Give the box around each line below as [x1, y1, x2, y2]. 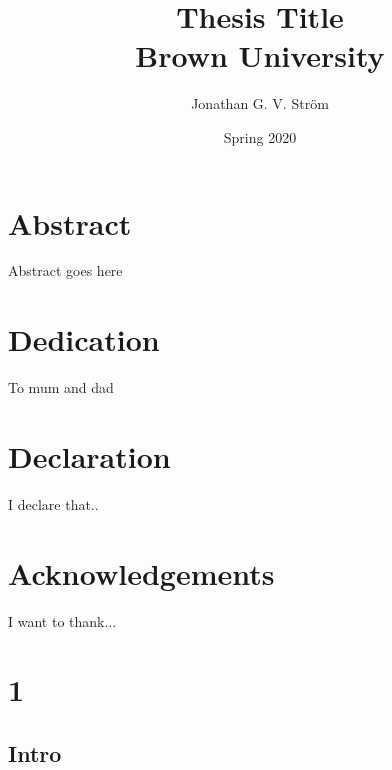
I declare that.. [8, 493, 99, 514]
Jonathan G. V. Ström [191, 93, 329, 114]
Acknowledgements [8, 552, 275, 593]
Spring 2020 [223, 126, 297, 147]
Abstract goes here [8, 260, 123, 281]
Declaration [8, 435, 171, 476]
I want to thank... [8, 610, 117, 631]
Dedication [8, 319, 160, 360]
